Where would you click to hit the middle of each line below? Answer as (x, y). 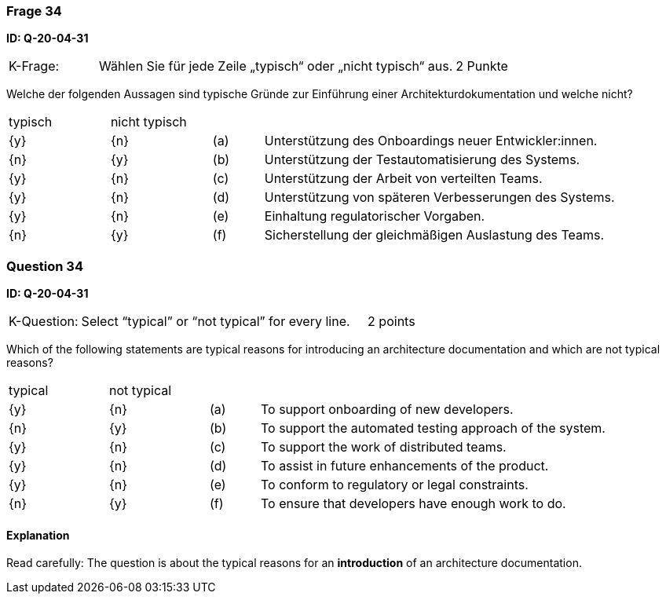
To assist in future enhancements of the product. (404, 466)
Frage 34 (34, 11)
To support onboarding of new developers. (387, 410)
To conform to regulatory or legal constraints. (394, 485)
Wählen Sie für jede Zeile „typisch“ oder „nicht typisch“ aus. (276, 66)
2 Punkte (482, 66)
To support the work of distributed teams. (383, 447)
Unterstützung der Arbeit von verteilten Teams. (403, 179)
